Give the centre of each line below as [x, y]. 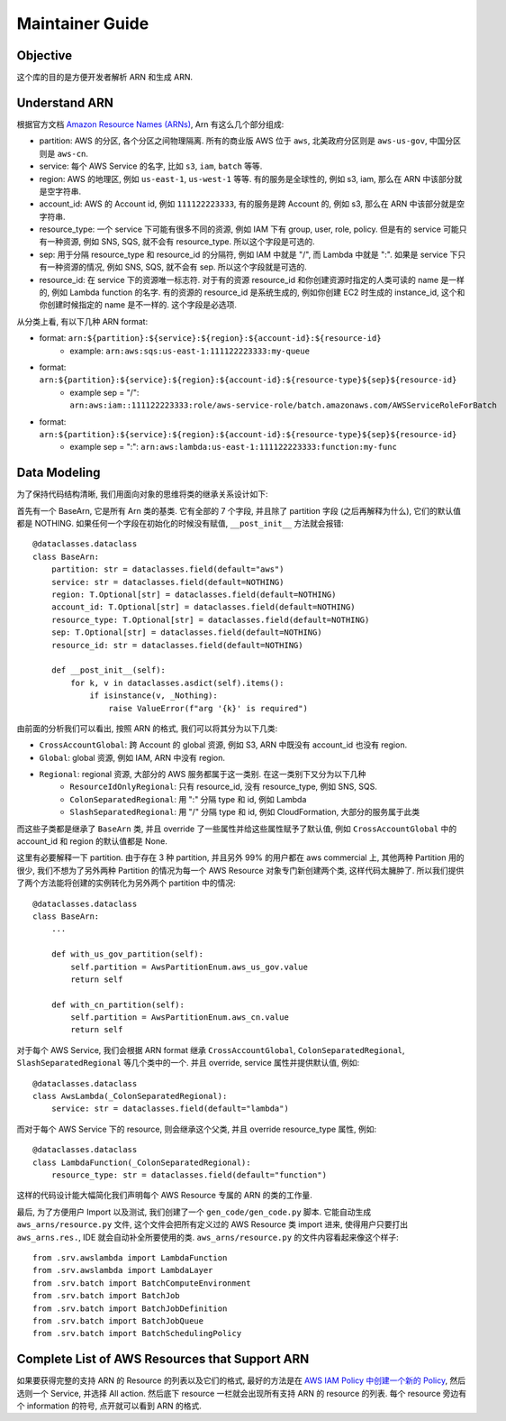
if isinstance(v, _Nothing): [154, 696]
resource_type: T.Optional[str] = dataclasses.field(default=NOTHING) [210, 619]
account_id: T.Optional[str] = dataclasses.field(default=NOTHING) [203, 607]
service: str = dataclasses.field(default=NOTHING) [167, 582]
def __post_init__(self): [108, 670]
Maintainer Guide [83, 23]
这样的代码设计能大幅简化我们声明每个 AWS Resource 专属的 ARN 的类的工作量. [164, 1196]
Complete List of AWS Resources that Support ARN [163, 1359]
